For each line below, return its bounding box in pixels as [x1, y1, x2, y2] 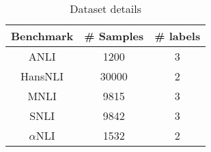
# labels [154, 28, 201, 44]
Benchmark [11, 28, 74, 44]
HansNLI [20, 68, 64, 84]
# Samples [84, 28, 144, 44]
